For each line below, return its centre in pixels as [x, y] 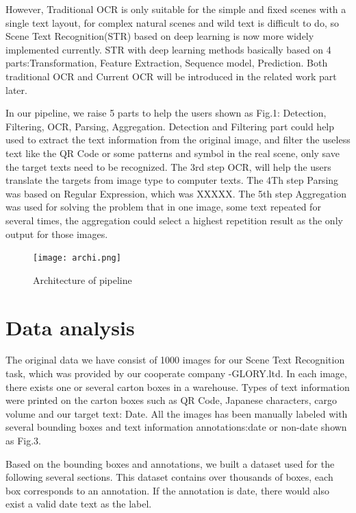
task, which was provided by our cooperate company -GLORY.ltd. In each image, [176, 373]
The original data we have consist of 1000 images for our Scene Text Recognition [175, 360]
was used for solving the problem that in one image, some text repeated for [163, 207]
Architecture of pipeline [82, 279]
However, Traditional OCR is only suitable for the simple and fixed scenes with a [176, 9]
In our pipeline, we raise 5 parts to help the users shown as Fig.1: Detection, [166, 113]
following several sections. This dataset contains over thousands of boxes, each [169, 477]
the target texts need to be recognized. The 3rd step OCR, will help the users [168, 166]
